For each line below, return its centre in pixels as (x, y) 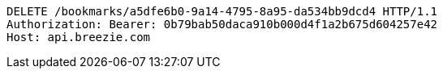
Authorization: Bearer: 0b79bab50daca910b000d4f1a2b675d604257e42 (222, 24)
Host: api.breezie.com (79, 37)
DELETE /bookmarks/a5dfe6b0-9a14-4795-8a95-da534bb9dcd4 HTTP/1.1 (222, 11)
